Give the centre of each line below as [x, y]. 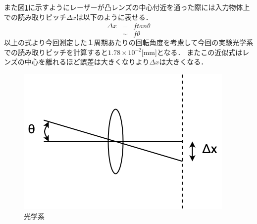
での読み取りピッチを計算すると [56, 52]
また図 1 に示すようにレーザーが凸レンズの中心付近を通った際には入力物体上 [127, 7]
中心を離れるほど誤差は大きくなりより [87, 62]
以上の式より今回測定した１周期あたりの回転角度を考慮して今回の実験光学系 [129, 42]
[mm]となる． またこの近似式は [192, 52]
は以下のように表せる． [114, 17]
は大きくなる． [183, 62]
